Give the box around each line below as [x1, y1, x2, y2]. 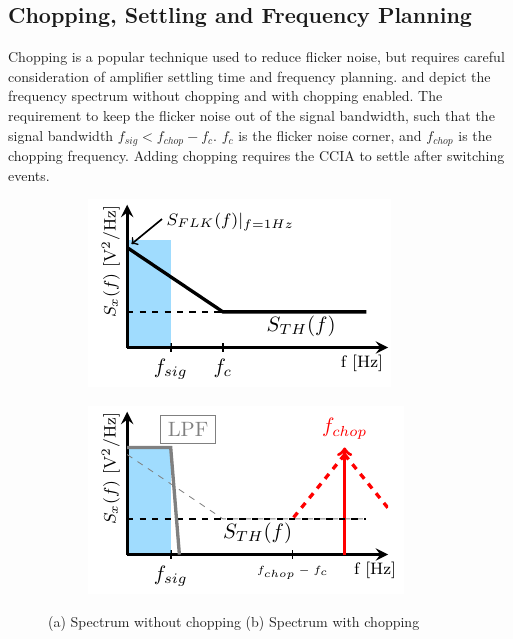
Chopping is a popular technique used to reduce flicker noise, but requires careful [8, 46, 505, 67]
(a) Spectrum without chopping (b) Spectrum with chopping [48, 611, 420, 632]
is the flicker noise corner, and [238, 124, 422, 145]
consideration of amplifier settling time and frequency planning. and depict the [8, 65, 491, 86]
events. [8, 164, 50, 185]
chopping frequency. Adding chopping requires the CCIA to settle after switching [8, 145, 505, 166]
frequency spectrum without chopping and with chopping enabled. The [8, 85, 443, 106]
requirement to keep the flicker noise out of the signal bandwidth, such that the [8, 104, 495, 125]
